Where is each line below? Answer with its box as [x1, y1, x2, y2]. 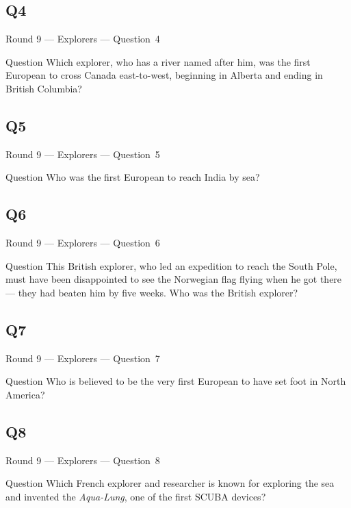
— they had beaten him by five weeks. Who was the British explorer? [5, 285, 298, 299]
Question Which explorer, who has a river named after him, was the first [5, 54, 311, 68]
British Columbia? [5, 81, 82, 95]
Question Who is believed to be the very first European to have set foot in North [5, 374, 346, 388]
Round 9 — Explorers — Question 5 [5, 147, 160, 161]
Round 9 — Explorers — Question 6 [5, 236, 160, 250]
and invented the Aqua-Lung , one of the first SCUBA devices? [5, 489, 266, 503]
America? [5, 387, 45, 401]
